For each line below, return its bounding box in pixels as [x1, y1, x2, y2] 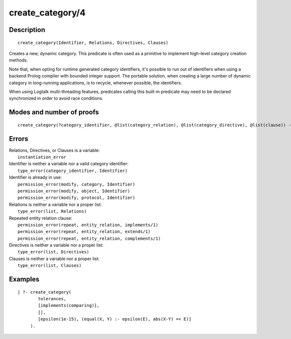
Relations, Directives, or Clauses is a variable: [9, 147, 100, 153]
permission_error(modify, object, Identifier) [17, 188, 130, 194]
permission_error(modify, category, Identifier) [17, 182, 135, 187]
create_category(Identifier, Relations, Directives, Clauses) [17, 40, 169, 46]
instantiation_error [17, 154, 66, 160]
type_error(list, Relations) [17, 209, 87, 214]
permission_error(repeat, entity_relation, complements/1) [17, 235, 161, 241]
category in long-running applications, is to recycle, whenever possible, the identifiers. [9, 80, 182, 86]
